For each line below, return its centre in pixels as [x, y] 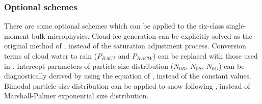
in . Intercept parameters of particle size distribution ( [89, 66]
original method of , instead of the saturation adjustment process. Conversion [125, 46]
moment [17, 35]
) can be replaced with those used [205, 56]
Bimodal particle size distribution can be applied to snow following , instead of [127, 85]
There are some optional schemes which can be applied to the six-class [114, 26]
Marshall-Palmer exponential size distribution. [76, 96]
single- [236, 26]
